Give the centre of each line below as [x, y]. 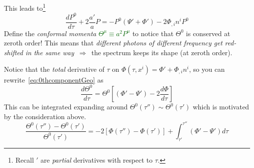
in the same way [50, 52]
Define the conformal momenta [50, 33]
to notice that [153, 33]
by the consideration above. [45, 116]
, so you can [207, 69]
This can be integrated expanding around [66, 107]
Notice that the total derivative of [54, 69]
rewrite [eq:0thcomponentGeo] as [54, 79]
